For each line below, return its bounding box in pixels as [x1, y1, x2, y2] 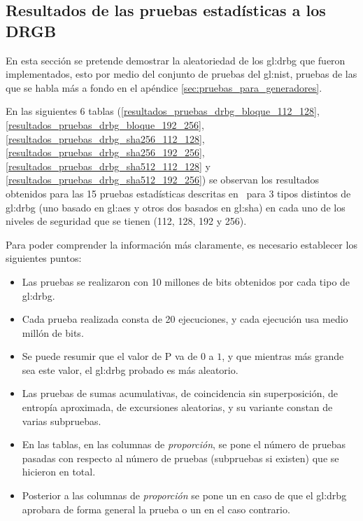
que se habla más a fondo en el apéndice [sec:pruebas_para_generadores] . [6, 80, 322, 95]
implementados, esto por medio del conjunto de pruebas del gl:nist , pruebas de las [6, 67, 357, 81]
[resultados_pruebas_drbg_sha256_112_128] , [6, 131, 205, 146]
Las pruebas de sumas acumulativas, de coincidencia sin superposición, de [22, 386, 339, 401]
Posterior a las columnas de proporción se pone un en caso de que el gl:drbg [22, 488, 347, 503]
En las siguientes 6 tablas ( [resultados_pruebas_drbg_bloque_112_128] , [6, 104, 320, 118]
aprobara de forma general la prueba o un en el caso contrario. [22, 501, 290, 516]
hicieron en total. [22, 464, 96, 479]
